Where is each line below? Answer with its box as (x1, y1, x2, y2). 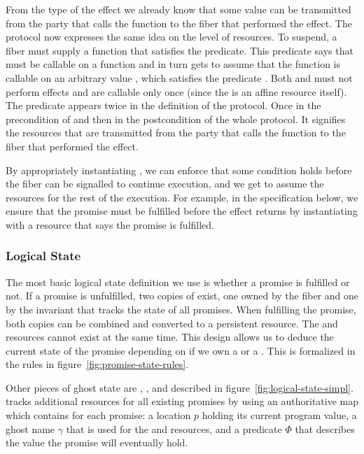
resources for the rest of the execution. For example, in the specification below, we (6, 190, 358, 204)
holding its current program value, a (202, 408, 357, 423)
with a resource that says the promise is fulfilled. (6, 217, 214, 232)
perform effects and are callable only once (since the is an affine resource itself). (6, 84, 347, 99)
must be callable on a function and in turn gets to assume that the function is (6, 57, 340, 71)
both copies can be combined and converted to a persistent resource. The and (6, 315, 338, 330)
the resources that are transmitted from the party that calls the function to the (6, 125, 346, 140)
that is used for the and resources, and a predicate (66, 421, 282, 436)
